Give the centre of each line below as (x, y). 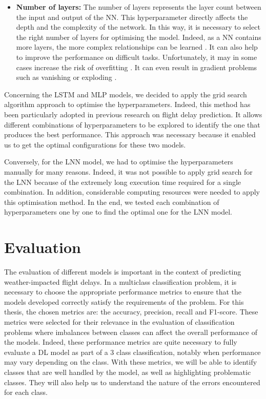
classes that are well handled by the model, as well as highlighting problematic (128, 372)
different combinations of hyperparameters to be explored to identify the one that (132, 124)
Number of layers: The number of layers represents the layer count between (139, 7)
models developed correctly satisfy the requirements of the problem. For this (124, 301)
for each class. (26, 392)
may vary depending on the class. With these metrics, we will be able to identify (131, 362)
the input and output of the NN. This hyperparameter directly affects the (132, 17)
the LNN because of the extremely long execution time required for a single (123, 182)
